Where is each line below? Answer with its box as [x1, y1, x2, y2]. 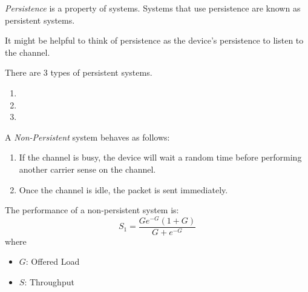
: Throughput [24, 276, 74, 288]
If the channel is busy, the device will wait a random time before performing [19, 151, 302, 164]
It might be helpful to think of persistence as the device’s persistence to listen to [5, 34, 304, 47]
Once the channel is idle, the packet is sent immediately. [19, 183, 228, 196]
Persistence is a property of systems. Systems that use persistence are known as [5, 2, 301, 14]
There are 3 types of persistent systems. [5, 66, 152, 79]
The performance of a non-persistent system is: [5, 204, 179, 216]
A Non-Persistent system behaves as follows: [5, 130, 170, 143]
